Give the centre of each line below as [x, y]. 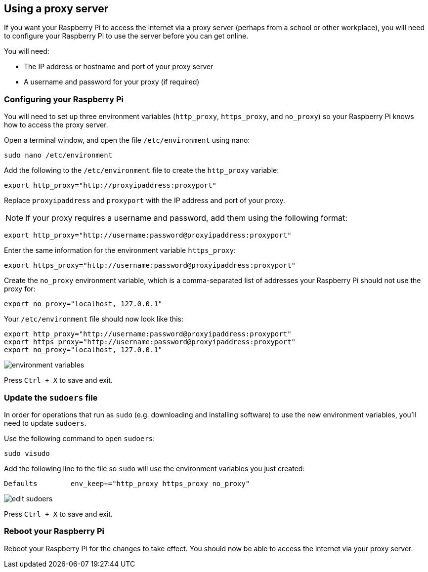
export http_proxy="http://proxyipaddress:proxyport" [110, 185]
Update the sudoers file [51, 397]
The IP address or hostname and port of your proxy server [119, 67]
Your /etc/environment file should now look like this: [94, 319]
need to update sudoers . [45, 423]
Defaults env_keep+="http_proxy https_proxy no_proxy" [127, 483]
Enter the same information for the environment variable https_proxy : [120, 250]
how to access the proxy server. [56, 125]
